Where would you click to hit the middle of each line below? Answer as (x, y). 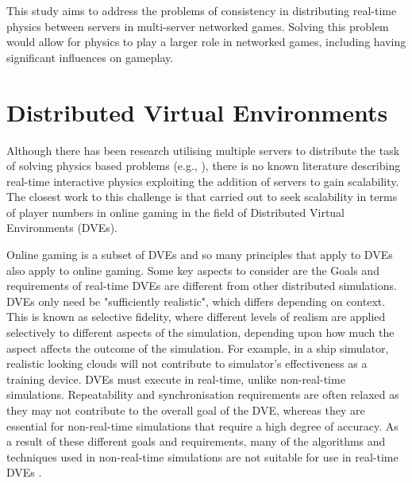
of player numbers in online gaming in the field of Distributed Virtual (176, 212)
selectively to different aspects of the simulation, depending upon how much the (200, 332)
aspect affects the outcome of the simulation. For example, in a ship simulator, (198, 348)
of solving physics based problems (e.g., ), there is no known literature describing (204, 166)
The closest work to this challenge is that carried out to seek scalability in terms (202, 197)
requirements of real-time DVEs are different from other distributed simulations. (202, 286)
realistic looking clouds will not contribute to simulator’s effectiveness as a (187, 363)
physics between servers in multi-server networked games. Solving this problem (198, 26)
